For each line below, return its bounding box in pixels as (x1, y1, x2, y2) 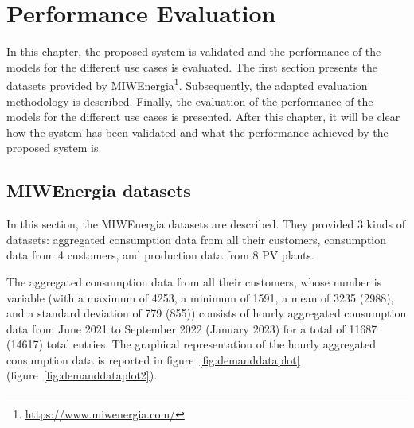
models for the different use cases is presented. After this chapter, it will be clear (6, 108, 400, 125)
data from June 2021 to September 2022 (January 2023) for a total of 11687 (6, 320, 377, 337)
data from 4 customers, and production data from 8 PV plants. (6, 247, 314, 263)
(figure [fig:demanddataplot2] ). (6, 367, 158, 383)
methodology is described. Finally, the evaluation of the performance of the (6, 92, 373, 109)
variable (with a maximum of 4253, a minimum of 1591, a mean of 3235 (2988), (6, 289, 394, 305)
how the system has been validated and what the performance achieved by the (6, 123, 389, 140)
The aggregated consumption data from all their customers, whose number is (6, 273, 382, 290)
